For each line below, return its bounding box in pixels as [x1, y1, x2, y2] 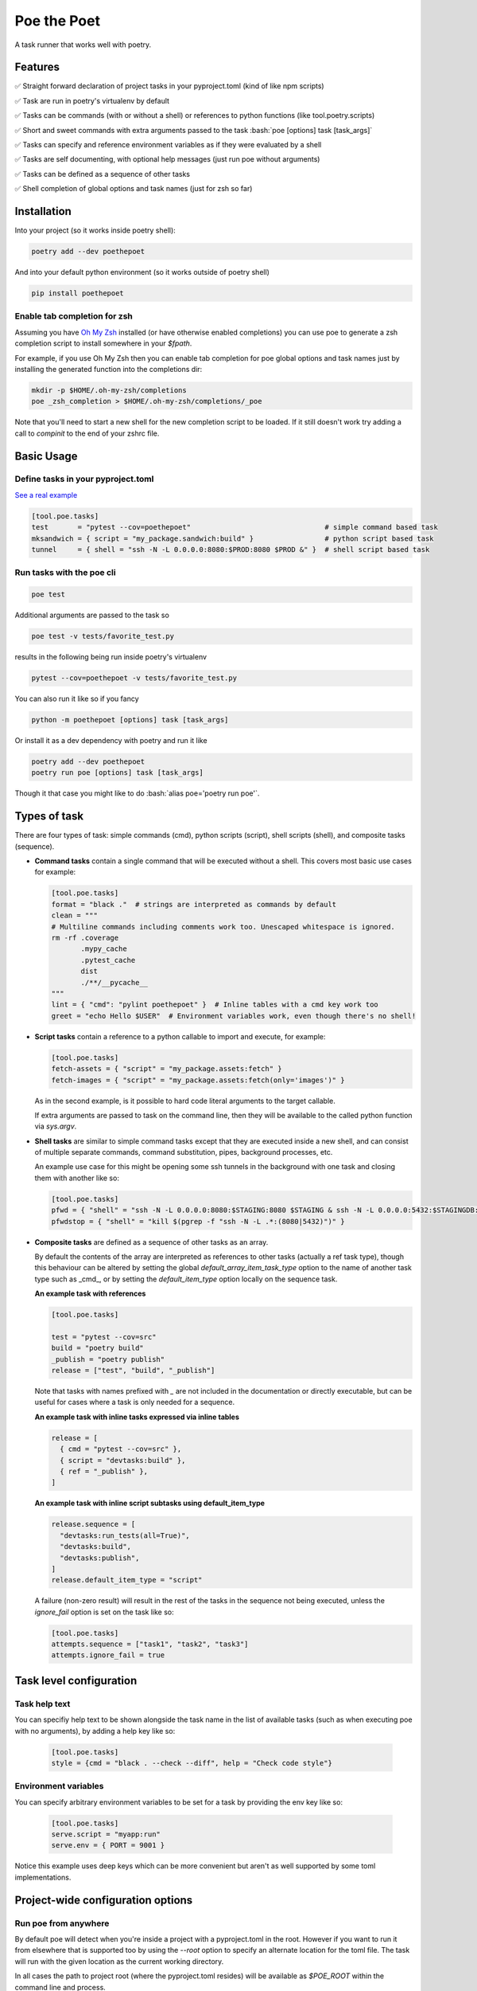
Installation [14, 205, 72, 218]
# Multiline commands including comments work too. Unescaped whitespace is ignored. [51, 922, 395, 931]
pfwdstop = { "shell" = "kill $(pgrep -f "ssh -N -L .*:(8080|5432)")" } [51, 1217, 345, 1226]
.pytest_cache [80, 956, 136, 964]
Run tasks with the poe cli [14, 567, 116, 578]
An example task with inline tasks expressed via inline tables [34, 1412, 240, 1422]
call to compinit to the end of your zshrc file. [14, 428, 160, 438]
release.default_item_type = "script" [51, 1575, 203, 1585]
